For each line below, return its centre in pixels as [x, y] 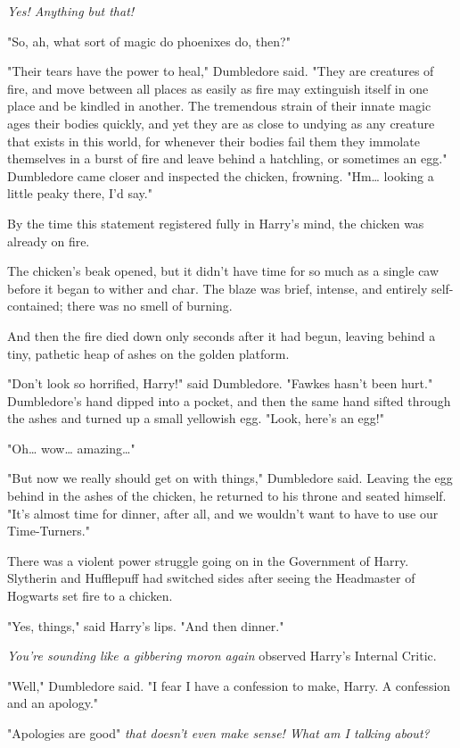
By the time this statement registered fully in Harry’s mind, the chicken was [216, 223]
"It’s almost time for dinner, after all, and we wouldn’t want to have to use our [223, 513]
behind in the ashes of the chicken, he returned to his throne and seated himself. [227, 496]
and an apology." [53, 703]
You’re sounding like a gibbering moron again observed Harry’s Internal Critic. [222, 656]
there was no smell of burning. [150, 306]
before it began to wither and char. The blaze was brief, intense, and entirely [218, 288]
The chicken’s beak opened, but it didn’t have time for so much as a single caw [223, 271]
